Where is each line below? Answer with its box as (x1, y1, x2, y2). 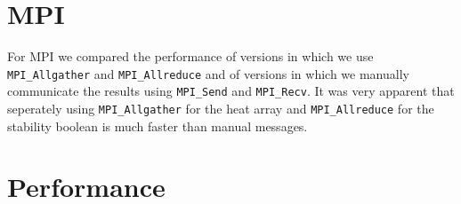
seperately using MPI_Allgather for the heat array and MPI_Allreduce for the (7, 99, 434, 118)
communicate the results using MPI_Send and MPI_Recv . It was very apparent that (7, 82, 455, 100)
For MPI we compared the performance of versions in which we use (7, 47, 374, 66)
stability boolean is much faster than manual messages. (7, 116, 308, 135)
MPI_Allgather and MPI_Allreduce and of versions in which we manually (7, 64, 409, 82)
